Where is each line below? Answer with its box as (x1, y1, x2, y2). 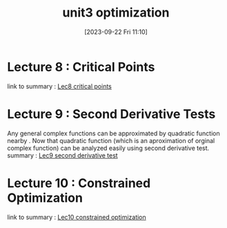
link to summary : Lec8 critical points (7, 82, 112, 91)
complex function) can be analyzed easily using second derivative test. (7, 144, 210, 152)
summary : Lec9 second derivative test (7, 151, 119, 160)
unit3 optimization (62, 5, 170, 21)
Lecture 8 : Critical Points (7, 59, 155, 75)
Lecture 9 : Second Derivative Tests (7, 106, 216, 122)
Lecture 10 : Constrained (7, 175, 151, 191)
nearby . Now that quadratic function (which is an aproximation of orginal (7, 136, 215, 144)
